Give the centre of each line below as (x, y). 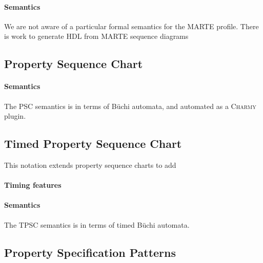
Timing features (33, 185)
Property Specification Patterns (90, 252)
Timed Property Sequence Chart (93, 144)
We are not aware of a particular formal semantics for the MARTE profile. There (131, 26)
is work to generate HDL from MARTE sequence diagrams (96, 36)
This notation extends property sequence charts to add (90, 165)
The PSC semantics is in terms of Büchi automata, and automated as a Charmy (130, 106)
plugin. (15, 116)
